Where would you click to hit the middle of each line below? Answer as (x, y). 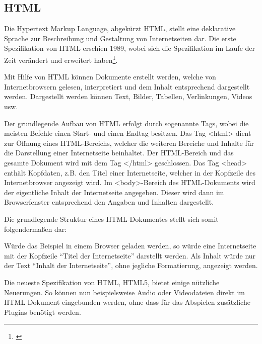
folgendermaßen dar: (36, 229)
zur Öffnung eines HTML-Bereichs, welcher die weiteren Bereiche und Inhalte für (129, 143)
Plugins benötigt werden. (43, 312)
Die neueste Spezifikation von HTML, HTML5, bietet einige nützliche (112, 282)
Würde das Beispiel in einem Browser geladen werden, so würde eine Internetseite (130, 246)
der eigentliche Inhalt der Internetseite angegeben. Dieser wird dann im (114, 192)
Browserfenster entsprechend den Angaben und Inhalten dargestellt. (109, 202)
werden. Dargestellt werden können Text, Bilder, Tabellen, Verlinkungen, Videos (128, 96)
